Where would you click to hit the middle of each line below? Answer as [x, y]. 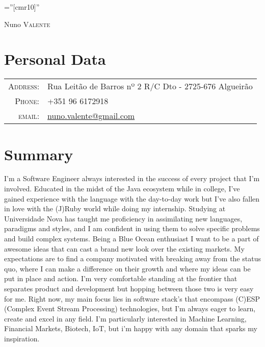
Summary [39, 154]
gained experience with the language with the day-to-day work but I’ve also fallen [132, 198]
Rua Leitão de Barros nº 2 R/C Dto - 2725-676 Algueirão [150, 86]
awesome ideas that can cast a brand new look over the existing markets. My [124, 248]
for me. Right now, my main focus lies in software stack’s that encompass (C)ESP [132, 298]
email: [29, 116]
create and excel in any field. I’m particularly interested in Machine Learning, [125, 318]
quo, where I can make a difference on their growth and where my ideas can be [127, 268]
